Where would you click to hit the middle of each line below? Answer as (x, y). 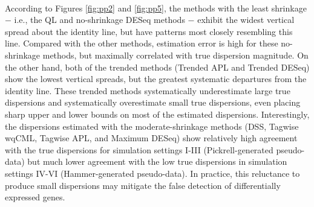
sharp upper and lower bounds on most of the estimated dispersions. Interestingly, (157, 114)
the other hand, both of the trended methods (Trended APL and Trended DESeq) (157, 67)
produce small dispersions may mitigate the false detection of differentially (143, 185)
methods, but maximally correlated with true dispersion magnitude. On (175, 55)
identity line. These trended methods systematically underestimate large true (148, 90)
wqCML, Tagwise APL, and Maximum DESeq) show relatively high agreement (151, 138)
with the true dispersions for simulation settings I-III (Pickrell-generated (139, 149)
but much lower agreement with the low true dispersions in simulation (157, 161)
